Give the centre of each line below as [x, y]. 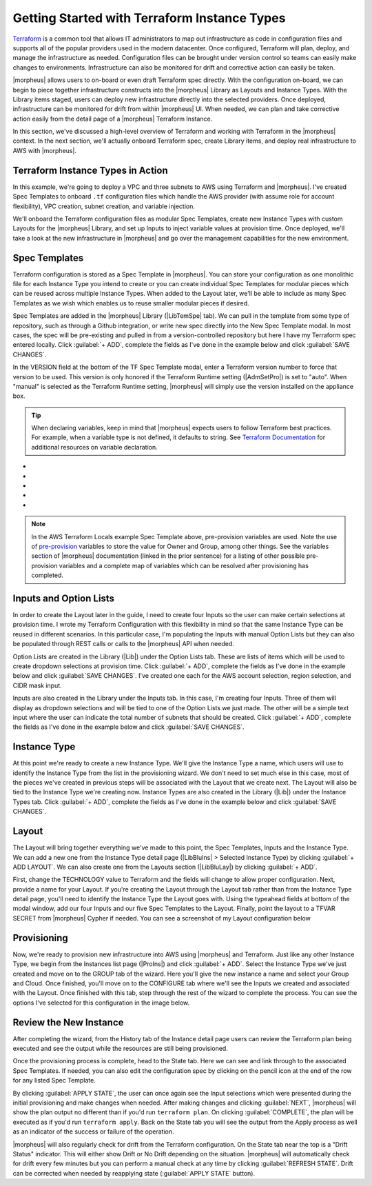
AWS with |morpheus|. [45, 150]
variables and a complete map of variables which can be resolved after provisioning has [184, 565]
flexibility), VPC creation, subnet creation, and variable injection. [104, 206]
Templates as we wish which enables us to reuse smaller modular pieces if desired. [131, 303]
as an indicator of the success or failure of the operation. [93, 1132]
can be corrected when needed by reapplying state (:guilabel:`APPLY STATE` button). [134, 1173]
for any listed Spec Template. [54, 1081]
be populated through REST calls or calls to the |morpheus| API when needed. [123, 644]
